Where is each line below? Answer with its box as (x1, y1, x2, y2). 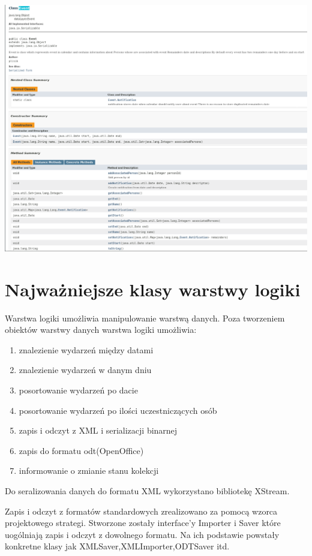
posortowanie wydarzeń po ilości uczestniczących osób (19, 404, 217, 416)
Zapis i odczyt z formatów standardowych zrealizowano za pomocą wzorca (5, 504, 278, 517)
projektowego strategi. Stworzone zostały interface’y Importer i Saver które (5, 516, 281, 529)
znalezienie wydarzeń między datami (19, 343, 154, 356)
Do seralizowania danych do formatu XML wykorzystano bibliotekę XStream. (5, 485, 290, 497)
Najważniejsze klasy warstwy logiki (5, 277, 301, 301)
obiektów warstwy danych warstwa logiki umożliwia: (5, 323, 197, 336)
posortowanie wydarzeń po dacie (19, 384, 138, 396)
